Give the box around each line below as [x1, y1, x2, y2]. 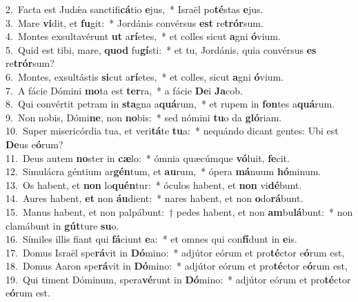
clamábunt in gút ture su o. [6, 218, 119, 232]
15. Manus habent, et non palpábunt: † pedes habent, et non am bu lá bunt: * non [6, 204, 353, 219]
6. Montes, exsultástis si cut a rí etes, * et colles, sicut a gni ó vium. [6, 69, 284, 83]
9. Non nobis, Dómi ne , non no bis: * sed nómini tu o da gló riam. [6, 110, 282, 124]
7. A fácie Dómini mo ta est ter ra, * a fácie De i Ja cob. [6, 83, 243, 97]
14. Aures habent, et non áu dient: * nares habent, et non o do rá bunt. [6, 191, 304, 205]
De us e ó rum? [6, 137, 63, 151]
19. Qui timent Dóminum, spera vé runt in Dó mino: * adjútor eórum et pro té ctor [6, 272, 351, 286]
